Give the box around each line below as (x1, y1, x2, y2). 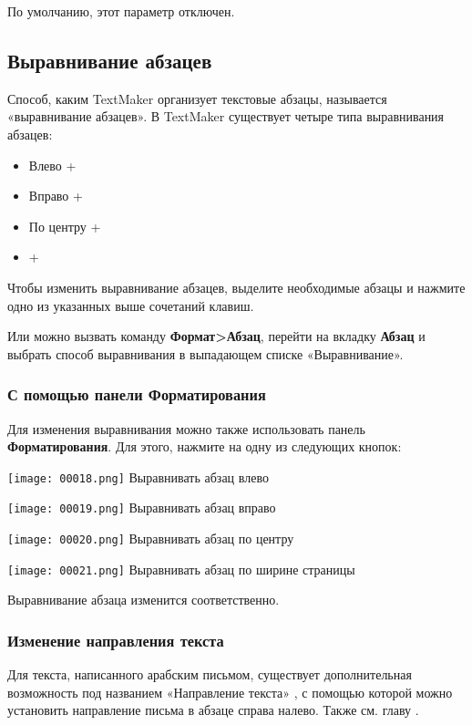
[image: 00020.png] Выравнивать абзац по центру (7, 529, 294, 548)
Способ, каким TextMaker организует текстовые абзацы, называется (7, 88, 387, 108)
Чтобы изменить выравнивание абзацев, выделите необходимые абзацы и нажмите (7, 277, 466, 296)
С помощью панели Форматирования (7, 383, 266, 406)
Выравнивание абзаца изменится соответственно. (7, 590, 280, 609)
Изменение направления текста (7, 628, 224, 651)
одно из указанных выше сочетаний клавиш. (7, 295, 254, 315)
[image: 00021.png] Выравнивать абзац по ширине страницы (7, 559, 355, 578)
